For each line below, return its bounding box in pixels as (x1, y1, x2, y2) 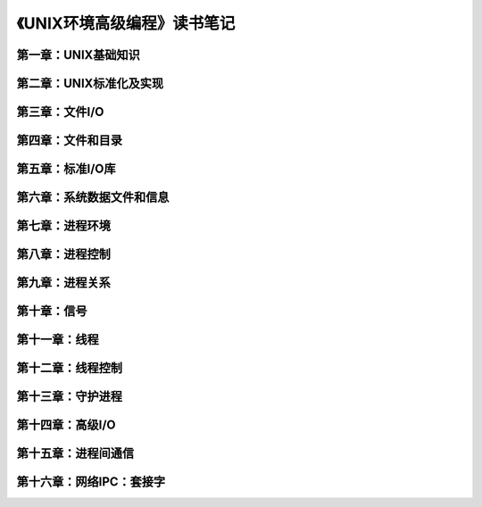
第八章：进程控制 (16, 246, 111, 262)
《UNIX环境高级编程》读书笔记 (16, 13, 236, 33)
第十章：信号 (16, 303, 87, 319)
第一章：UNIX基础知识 (16, 47, 140, 62)
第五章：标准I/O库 (16, 162, 116, 177)
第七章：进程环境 (16, 219, 111, 234)
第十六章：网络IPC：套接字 (16, 474, 166, 490)
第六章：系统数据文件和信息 (16, 190, 170, 205)
